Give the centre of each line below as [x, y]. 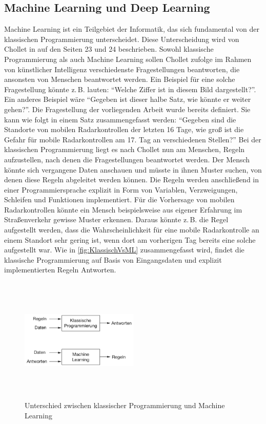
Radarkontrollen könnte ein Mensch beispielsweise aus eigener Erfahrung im [123, 209]
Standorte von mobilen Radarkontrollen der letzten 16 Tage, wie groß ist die [124, 129]
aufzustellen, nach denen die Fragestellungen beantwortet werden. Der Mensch [127, 159]
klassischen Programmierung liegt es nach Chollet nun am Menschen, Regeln [125, 149]
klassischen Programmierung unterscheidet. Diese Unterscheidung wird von [122, 39]
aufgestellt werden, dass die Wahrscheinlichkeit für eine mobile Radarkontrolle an [132, 230]
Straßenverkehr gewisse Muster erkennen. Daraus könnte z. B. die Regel [116, 219]
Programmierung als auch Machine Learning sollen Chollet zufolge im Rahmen [128, 59]
